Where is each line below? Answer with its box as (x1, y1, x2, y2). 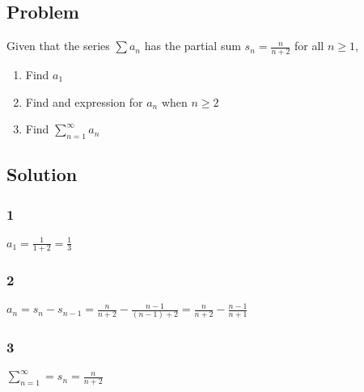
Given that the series (6, 37, 110, 54)
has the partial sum (144, 37, 241, 54)
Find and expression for (25, 93, 143, 110)
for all (294, 37, 324, 54)
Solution (6, 162, 78, 187)
